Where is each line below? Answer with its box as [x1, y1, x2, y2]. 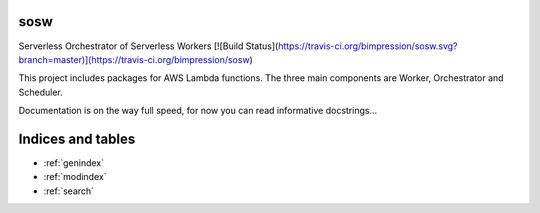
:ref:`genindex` [43, 156, 105, 169]
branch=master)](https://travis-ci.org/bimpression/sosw [18, 53, 250, 65]
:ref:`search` [43, 185, 95, 197]
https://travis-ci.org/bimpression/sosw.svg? [278, 40, 459, 52]
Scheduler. [18, 86, 64, 98]
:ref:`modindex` [43, 171, 107, 183]
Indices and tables [18, 130, 136, 147]
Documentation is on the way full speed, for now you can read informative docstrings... [18, 105, 378, 117]
